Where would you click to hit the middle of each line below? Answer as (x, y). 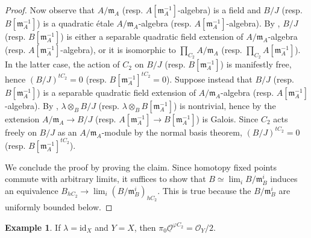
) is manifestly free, (256, 64)
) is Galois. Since (227, 118)
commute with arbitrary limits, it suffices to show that (105, 179)
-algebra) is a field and (219, 10)
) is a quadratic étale (75, 23)
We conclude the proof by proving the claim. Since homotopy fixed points (141, 167)
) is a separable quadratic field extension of (116, 92)
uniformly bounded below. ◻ (59, 207)
